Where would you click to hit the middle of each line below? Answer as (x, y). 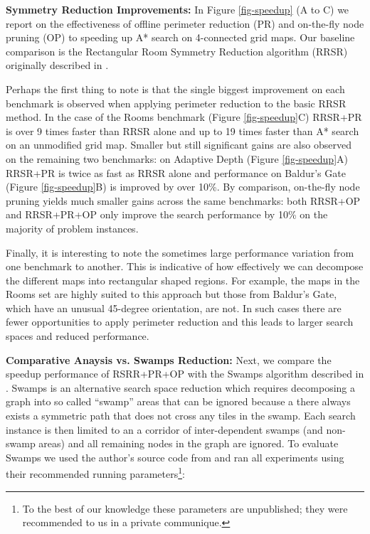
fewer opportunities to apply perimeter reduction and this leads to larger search (180, 322)
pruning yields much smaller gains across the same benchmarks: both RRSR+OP (183, 200)
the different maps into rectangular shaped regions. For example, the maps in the (183, 280)
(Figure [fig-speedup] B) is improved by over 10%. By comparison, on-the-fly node (183, 187)
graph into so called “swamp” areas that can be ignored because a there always (178, 401)
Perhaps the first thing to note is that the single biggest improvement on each (175, 89)
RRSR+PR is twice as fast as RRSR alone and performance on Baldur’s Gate (176, 172)
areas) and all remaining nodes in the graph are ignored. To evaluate (189, 443)
